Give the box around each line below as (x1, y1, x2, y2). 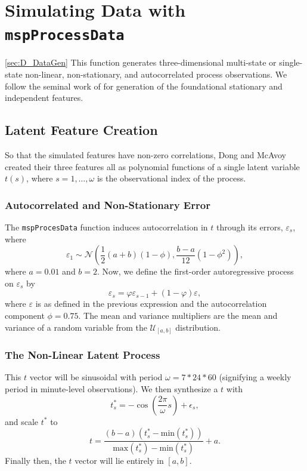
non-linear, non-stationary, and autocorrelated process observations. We (25, 68, 287, 81)
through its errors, (216, 221, 283, 233)
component (5, 309, 45, 322)
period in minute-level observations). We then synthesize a (5, 382, 218, 395)
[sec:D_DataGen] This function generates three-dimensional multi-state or (5, 56, 277, 69)
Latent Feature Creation (5, 121, 158, 139)
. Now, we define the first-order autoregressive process (97, 265, 294, 278)
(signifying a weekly (219, 371, 292, 383)
